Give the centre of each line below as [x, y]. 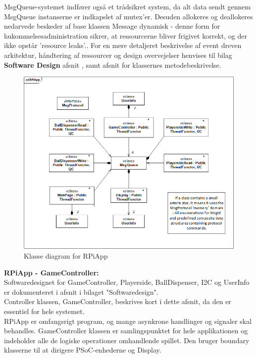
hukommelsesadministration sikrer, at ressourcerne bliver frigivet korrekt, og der [126, 35]
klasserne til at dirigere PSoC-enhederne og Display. [83, 350]
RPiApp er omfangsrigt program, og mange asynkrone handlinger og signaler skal [128, 321]
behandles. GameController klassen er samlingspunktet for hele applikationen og [126, 331]
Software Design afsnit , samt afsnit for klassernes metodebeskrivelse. [113, 65]
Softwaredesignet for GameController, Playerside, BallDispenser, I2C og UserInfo [127, 282]
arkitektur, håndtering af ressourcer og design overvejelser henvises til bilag [118, 55]
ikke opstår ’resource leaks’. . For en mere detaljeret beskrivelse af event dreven [123, 45]
